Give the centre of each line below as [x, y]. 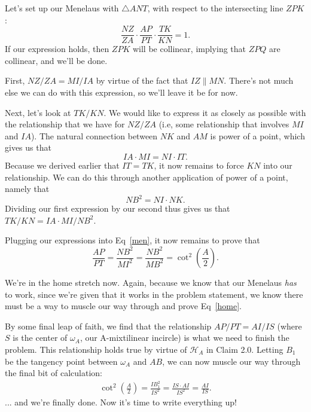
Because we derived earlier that [62, 165]
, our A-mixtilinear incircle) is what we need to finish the [185, 338]
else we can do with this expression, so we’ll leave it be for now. [121, 92]
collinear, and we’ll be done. [56, 60]
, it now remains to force [199, 165]
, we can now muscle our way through [231, 361]
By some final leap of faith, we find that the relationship [108, 326]
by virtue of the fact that [142, 80]
